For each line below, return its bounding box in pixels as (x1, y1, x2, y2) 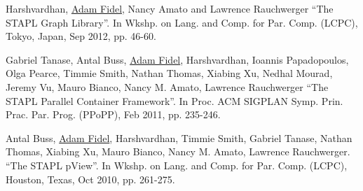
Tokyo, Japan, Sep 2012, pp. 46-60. (6, 29, 156, 43)
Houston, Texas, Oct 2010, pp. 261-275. (6, 171, 175, 186)
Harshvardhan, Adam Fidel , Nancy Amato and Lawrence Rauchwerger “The (6, 1, 334, 15)
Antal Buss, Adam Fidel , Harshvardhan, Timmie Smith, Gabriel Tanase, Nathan (6, 130, 352, 145)
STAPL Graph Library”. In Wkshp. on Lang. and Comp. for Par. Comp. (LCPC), (6, 15, 358, 29)
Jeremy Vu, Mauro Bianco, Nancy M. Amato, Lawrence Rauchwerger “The (6, 79, 329, 94)
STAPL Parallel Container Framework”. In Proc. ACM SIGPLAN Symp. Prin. (6, 93, 343, 108)
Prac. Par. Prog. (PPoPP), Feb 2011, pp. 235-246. (6, 107, 221, 122)
